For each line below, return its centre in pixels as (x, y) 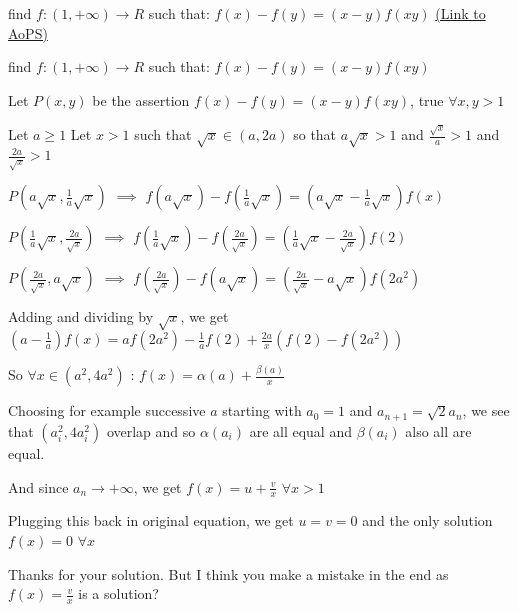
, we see (486, 410)
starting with (262, 410)
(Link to (460, 13)
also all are (438, 430)
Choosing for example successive (107, 410)
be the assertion (141, 99)
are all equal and (300, 430)
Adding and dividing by (81, 316)
